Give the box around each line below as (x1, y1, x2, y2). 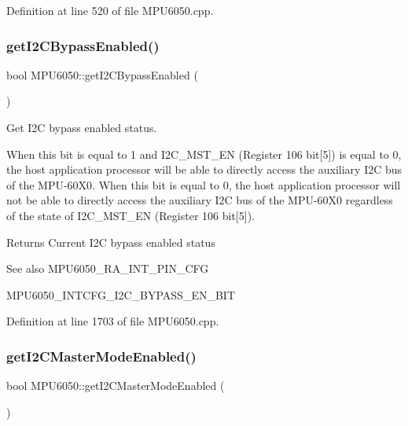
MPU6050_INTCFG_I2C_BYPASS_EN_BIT (6, 286, 236, 303)
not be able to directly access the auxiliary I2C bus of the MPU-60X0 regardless (6, 192, 393, 208)
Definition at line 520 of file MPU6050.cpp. (6, 2, 214, 18)
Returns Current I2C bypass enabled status (6, 233, 215, 250)
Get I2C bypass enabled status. (6, 119, 157, 135)
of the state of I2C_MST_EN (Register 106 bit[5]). (6, 207, 255, 223)
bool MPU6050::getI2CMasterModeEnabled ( (6, 377, 225, 394)
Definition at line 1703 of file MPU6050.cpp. (6, 313, 219, 329)
